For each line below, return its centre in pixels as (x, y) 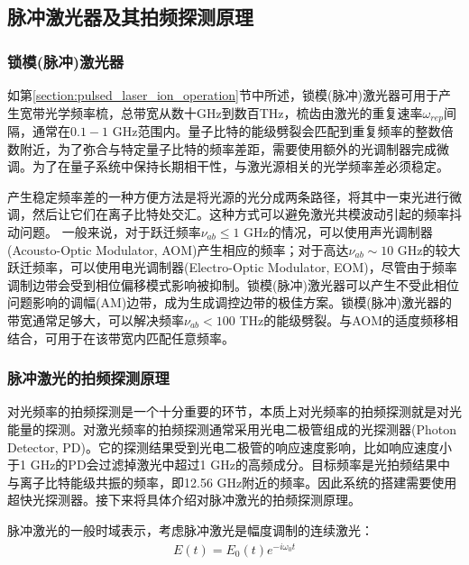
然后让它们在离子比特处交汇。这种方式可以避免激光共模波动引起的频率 (240, 214)
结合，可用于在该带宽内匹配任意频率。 (121, 337)
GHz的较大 (429, 249)
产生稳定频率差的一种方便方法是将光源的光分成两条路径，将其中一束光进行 (228, 196)
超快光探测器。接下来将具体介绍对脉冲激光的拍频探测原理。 (184, 500)
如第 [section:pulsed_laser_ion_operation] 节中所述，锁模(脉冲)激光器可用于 (223, 95)
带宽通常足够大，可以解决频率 (96, 319)
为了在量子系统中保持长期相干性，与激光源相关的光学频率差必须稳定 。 (240, 166)
